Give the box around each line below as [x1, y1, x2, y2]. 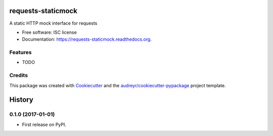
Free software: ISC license [22, 29, 77, 35]
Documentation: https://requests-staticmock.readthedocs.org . [22, 36, 152, 42]
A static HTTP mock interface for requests [9, 20, 98, 26]
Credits [9, 72, 28, 79]
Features [9, 49, 32, 56]
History [9, 96, 34, 104]
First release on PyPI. [22, 121, 67, 127]
